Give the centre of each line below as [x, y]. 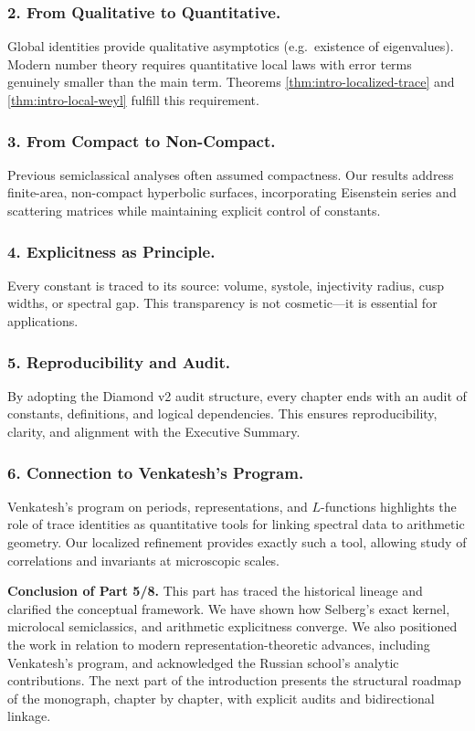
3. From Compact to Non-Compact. [142, 140]
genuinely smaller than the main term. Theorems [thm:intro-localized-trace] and [231, 82]
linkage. [29, 716]
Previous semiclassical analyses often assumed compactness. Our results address [231, 174]
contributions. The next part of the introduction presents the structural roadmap [234, 680]
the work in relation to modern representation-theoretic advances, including [219, 644]
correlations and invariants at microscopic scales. [144, 560]
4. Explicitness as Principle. [111, 251]
